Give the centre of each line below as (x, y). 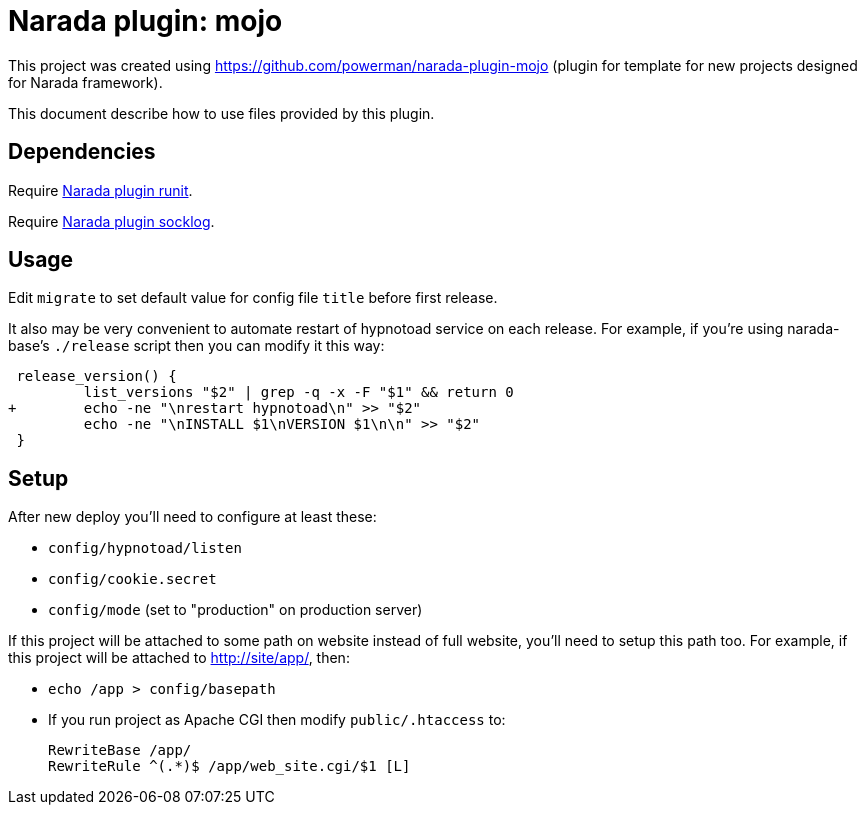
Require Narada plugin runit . (100, 190)
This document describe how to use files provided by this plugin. (221, 113)
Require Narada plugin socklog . (111, 221)
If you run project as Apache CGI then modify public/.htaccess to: (277, 720)
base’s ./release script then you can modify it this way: (196, 346)
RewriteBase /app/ (120, 750)
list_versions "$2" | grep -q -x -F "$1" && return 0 (298, 392)
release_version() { (96, 376)
